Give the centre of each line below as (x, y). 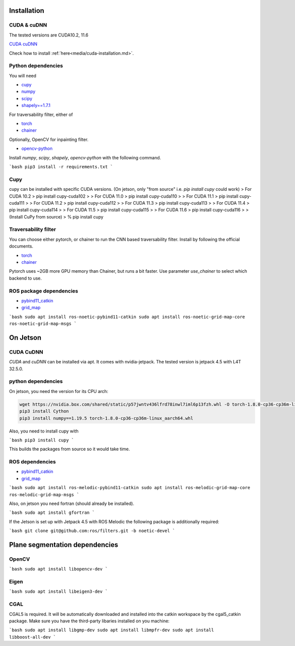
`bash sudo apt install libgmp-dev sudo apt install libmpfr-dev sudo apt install (111, 630)
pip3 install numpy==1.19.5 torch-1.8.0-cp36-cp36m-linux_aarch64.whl (106, 418)
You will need (23, 75)
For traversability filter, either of (41, 114)
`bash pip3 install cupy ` (42, 440)
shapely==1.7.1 (36, 106)
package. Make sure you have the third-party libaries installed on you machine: (89, 621)
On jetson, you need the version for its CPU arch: (59, 391)
